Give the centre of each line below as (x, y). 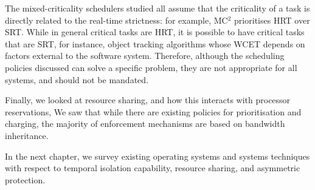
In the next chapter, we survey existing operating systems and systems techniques (157, 156)
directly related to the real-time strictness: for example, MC (116, 20)
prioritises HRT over (272, 20)
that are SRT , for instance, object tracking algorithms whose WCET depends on (155, 43)
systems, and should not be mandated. (77, 79)
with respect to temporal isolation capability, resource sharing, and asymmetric (153, 168)
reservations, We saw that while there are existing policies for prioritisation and (153, 111)
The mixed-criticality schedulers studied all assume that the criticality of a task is (157, 8)
